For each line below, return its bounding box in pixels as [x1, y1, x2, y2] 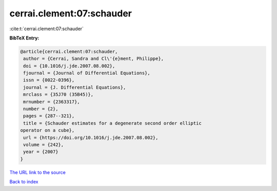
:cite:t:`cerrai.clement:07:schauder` [9, 26, 84, 32]
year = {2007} [23, 149, 58, 155]
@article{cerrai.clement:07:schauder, [20, 49, 118, 54]
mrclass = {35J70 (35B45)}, [23, 92, 94, 97]
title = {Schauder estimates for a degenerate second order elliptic [23, 120, 202, 126]
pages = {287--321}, [23, 113, 75, 119]
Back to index [9, 179, 38, 185]
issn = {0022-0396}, [23, 77, 75, 83]
